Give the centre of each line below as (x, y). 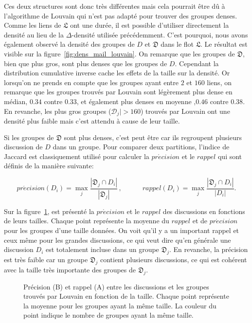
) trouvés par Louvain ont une (185, 111)
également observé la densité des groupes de (69, 44)
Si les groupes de (29, 137)
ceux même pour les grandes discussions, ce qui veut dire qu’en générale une (117, 240)
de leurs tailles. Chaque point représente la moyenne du (87, 221)
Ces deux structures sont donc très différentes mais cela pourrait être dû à (115, 6)
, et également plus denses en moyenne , (136, 101)
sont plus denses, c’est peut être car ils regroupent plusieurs (153, 137)
